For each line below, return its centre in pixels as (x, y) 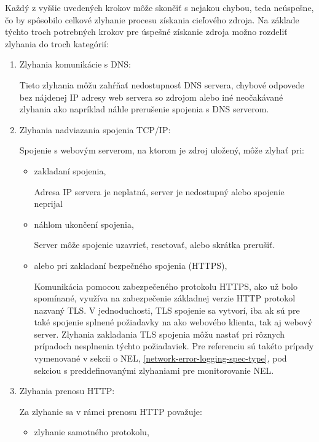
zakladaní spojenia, (70, 170)
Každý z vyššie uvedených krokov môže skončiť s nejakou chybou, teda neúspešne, (159, 7)
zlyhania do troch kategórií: (57, 43)
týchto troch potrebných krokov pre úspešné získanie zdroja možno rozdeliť (146, 32)
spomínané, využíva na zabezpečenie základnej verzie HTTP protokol (165, 298)
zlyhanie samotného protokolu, (92, 432)
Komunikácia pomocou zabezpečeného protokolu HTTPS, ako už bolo (166, 286)
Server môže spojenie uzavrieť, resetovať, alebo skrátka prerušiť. (155, 245)
